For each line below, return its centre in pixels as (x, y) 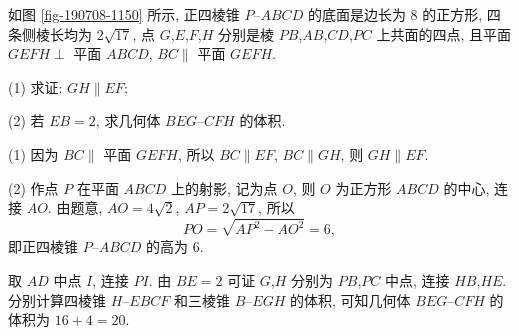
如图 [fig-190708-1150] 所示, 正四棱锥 (124, 14)
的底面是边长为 (356, 14)
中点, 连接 (417, 280)
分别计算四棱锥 (57, 299)
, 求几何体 (128, 120)
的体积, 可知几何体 (350, 299)
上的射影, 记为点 (224, 187)
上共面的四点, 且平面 (444, 33)
